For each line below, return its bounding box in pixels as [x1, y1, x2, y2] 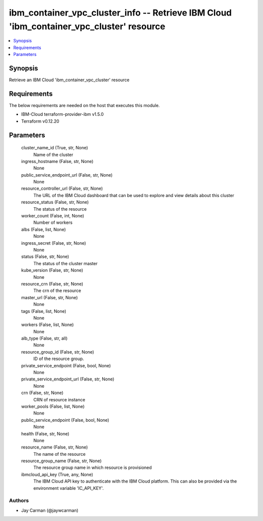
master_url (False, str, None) [21, 294, 78, 300]
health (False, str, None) [21, 431, 70, 436]
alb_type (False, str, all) [21, 336, 68, 341]
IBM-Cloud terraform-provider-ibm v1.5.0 [21, 111, 104, 117]
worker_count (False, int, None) [21, 213, 85, 219]
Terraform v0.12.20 [21, 118, 59, 124]
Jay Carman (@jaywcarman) [21, 507, 79, 513]
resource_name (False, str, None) [21, 444, 88, 450]
